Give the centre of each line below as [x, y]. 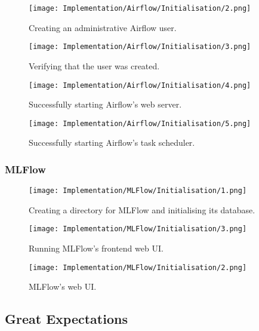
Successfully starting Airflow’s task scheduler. [112, 142]
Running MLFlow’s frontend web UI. [96, 248]
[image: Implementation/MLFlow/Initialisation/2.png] [138, 267]
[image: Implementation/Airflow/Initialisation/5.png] [140, 123]
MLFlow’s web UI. [63, 286]
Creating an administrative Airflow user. [103, 27]
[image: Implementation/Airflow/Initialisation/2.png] [140, 8]
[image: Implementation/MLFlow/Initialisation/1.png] [138, 191]
